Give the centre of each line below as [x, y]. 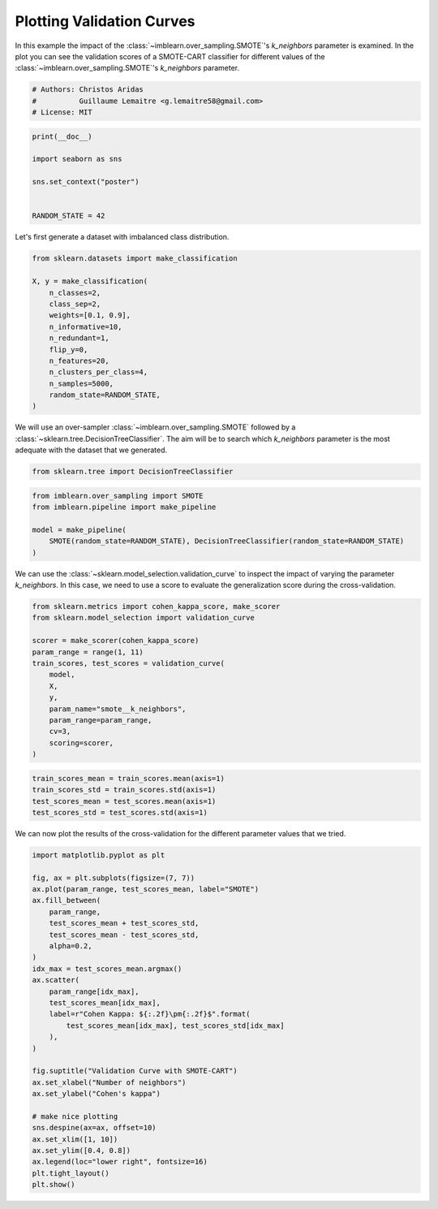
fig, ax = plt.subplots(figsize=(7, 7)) [113, 878]
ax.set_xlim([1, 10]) [75, 1139]
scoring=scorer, [81, 743]
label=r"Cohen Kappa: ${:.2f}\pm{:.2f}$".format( [150, 1014]
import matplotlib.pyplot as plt [99, 855]
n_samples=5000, [81, 383]
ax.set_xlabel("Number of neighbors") [109, 1082]
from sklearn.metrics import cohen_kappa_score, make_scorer [156, 607]
